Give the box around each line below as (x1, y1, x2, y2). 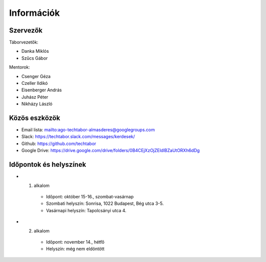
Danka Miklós (21, 48, 49, 54)
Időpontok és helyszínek (9, 160, 86, 169)
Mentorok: (9, 64, 31, 70)
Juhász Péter (21, 94, 49, 100)
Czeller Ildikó (21, 80, 48, 86)
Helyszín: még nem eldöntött (46, 246, 105, 252)
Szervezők (9, 26, 43, 35)
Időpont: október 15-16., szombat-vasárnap (46, 193, 134, 199)
